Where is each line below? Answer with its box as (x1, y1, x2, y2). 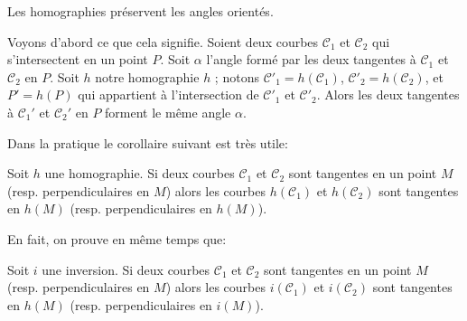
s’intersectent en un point (7, 50, 148, 69)
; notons (214, 67, 259, 86)
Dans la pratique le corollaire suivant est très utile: (7, 133, 288, 152)
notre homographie (95, 67, 200, 86)
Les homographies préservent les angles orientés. (7, 2, 274, 20)
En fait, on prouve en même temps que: (7, 229, 227, 248)
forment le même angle (105, 102, 231, 121)
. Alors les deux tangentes (316, 85, 460, 104)
